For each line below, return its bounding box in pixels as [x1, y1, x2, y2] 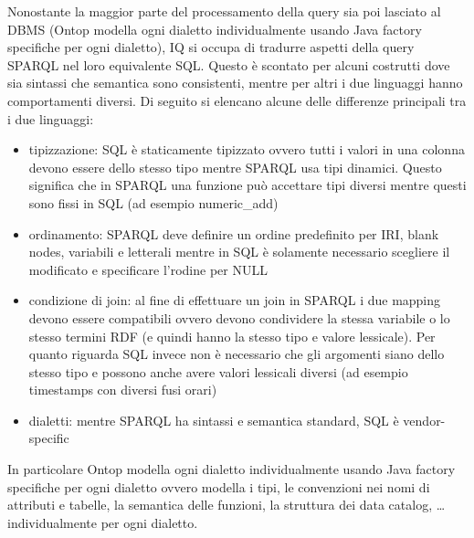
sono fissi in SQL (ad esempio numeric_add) [28, 193, 279, 212]
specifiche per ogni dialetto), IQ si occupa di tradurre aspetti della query [7, 37, 415, 57]
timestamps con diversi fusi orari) [28, 380, 217, 399]
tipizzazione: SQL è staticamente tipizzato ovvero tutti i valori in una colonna [28, 140, 465, 159]
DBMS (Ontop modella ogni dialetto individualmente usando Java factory [7, 19, 422, 38]
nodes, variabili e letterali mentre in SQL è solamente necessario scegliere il [28, 242, 450, 261]
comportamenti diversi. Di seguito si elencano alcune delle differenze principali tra [7, 90, 467, 110]
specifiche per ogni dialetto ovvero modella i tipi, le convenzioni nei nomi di [7, 477, 430, 496]
